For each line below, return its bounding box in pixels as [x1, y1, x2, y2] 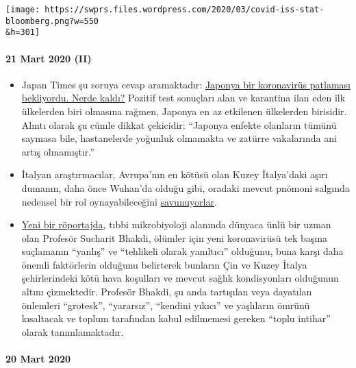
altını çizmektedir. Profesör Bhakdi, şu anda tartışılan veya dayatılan [21, 284, 312, 299]
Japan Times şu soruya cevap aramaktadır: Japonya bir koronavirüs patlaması [21, 77, 351, 91]
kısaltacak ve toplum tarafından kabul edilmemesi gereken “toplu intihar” [21, 311, 331, 326]
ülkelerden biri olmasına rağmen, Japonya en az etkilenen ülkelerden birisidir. [21, 103, 347, 118]
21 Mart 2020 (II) [5, 51, 92, 65]
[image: [5, 5, 40, 14]
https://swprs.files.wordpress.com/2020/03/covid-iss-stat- [44, 5, 325, 14]
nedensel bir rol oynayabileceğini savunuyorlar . [21, 194, 217, 208]
